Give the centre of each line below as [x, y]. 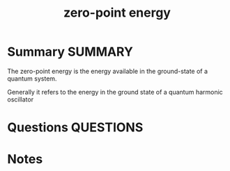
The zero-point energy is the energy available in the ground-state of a [107, 71]
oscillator [20, 99]
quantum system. [32, 79]
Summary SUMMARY [70, 52]
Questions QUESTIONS [75, 128]
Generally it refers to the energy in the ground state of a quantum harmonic [115, 92]
